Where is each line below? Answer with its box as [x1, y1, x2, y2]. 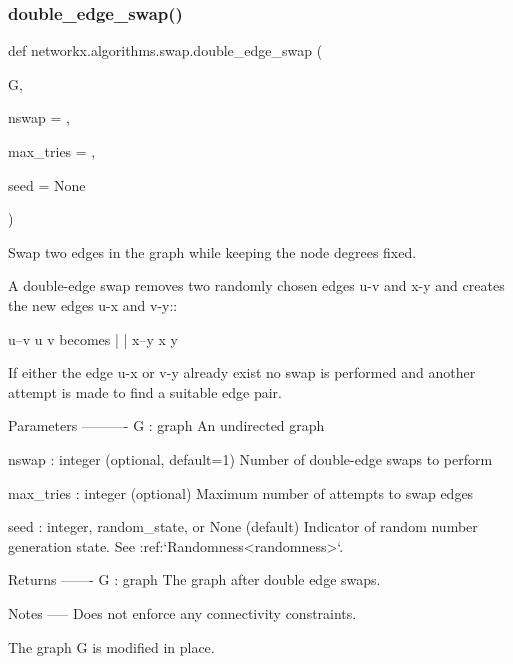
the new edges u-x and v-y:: [8, 294, 178, 315]
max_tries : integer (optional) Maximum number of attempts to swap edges [8, 482, 474, 503]
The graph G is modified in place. [8, 636, 215, 657]
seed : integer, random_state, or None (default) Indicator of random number [8, 516, 478, 537]
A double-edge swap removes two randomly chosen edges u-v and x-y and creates [8, 275, 505, 296]
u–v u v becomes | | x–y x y [8, 328, 179, 349]
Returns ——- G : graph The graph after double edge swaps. [8, 569, 381, 590]
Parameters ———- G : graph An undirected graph [8, 415, 325, 436]
